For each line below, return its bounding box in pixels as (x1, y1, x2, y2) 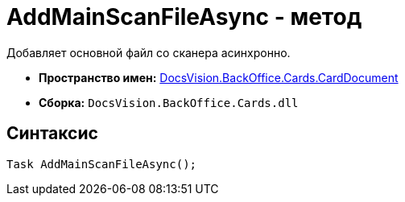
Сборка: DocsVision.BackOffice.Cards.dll (39, 95, 299, 109)
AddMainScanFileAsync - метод (6, 3, 362, 31)
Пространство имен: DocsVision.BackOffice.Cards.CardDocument (39, 70, 399, 85)
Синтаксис (6, 123, 98, 144)
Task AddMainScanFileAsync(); (6, 157, 197, 171)
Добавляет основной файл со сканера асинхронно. (6, 45, 291, 60)
